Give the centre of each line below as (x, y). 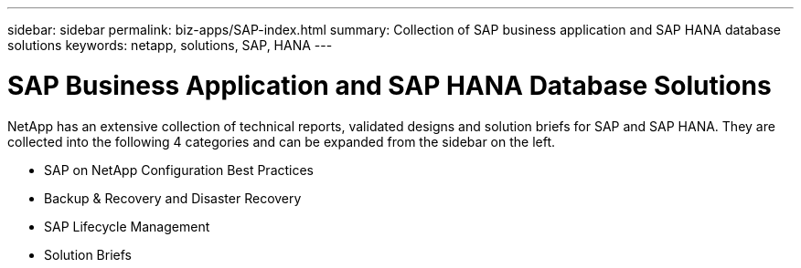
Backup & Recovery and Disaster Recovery (173, 198)
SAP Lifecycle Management (127, 226)
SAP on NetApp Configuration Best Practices (179, 170)
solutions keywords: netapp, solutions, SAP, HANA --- (170, 45)
